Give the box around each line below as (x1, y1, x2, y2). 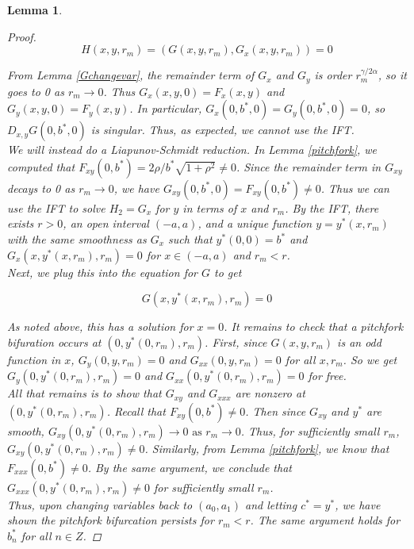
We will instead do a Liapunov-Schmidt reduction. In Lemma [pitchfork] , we (7, 141, 377, 158)
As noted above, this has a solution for (7, 318, 194, 335)
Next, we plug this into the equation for (7, 263, 198, 280)
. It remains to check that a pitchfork (224, 318, 404, 335)
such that (168, 231, 213, 248)
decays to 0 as (7, 179, 75, 196)
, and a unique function (197, 215, 312, 232)
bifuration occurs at (7, 333, 102, 350)
